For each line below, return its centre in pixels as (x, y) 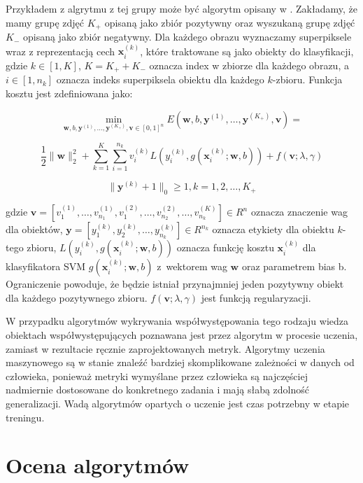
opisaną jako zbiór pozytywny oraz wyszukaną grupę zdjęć (230, 22)
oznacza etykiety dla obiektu (273, 229)
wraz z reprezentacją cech (60, 51)
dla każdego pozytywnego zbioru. (77, 297)
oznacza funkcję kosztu (225, 247)
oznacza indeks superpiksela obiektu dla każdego (160, 79)
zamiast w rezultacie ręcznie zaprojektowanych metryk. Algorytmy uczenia (165, 348)
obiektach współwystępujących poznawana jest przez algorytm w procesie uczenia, (182, 334)
